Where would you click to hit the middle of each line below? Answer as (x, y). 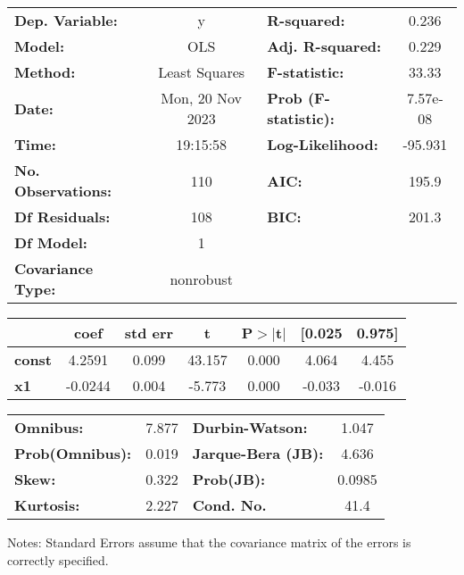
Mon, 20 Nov (201, 98)
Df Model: (51, 242)
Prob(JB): (229, 479)
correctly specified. (58, 559)
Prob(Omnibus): (73, 453)
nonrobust (201, 279)
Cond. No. (229, 505)
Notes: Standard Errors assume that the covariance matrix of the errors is (209, 542)
